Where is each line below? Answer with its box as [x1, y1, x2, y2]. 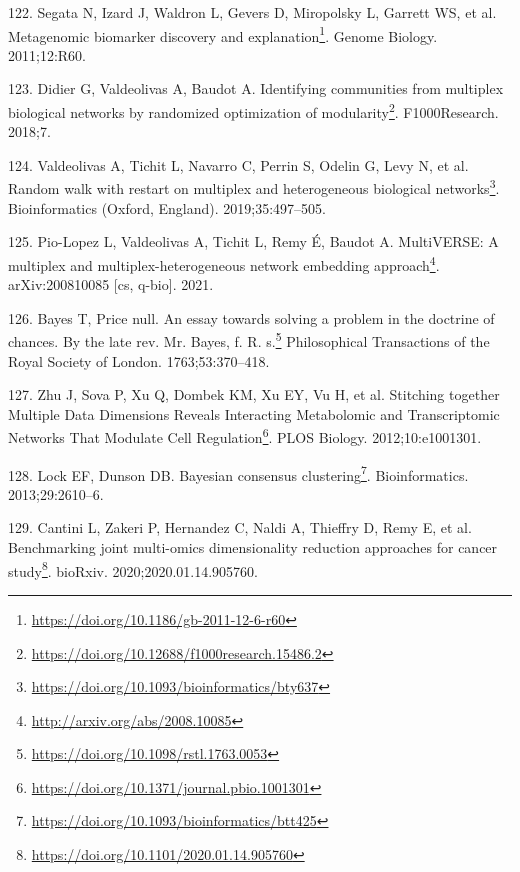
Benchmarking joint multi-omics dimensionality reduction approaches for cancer [8, 537, 498, 558]
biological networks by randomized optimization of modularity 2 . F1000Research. [8, 99, 499, 122]
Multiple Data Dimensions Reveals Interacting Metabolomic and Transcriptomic [8, 403, 500, 424]
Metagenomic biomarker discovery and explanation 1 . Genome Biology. [8, 22, 438, 46]
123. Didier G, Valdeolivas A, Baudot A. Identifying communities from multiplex [8, 78, 504, 99]
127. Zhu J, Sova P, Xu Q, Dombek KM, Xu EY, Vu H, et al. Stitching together [8, 384, 500, 405]
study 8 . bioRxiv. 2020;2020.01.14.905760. [8, 557, 258, 581]
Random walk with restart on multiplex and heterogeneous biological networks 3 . [8, 175, 500, 199]
